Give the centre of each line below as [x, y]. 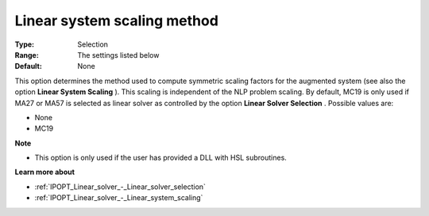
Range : [27, 55]
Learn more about [45, 172]
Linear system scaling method [116, 21]
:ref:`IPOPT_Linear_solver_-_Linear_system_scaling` [119, 198]
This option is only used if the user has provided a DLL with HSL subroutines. [161, 157]
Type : [25, 44]
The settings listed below [118, 55]
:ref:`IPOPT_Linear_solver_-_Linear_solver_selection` [120, 187]
